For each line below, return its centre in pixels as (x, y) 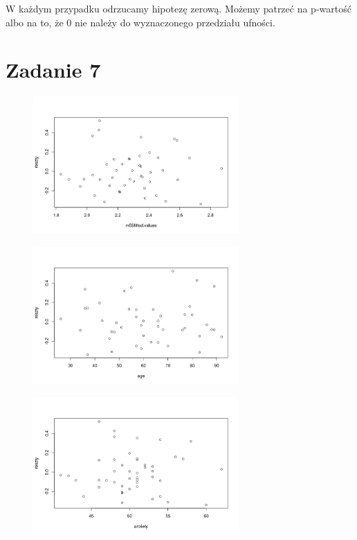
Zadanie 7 (53, 70)
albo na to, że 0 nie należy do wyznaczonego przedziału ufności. (140, 22)
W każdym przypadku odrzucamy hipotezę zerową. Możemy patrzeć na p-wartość (178, 8)
